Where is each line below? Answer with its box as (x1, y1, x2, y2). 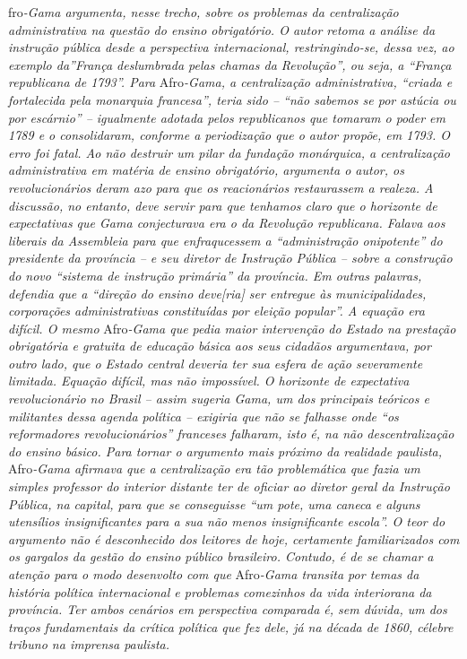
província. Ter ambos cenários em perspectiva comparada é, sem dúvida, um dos (8, 600, 447, 619)
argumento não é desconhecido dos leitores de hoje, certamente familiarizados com (8, 529, 460, 548)
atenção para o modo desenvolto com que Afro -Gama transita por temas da (8, 565, 419, 583)
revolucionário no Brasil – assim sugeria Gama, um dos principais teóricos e (8, 389, 429, 408)
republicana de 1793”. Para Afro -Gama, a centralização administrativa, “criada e (8, 73, 453, 91)
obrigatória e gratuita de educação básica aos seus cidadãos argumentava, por (8, 336, 431, 355)
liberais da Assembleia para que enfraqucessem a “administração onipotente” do (8, 230, 443, 249)
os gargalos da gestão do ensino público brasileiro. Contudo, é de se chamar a (8, 547, 434, 566)
